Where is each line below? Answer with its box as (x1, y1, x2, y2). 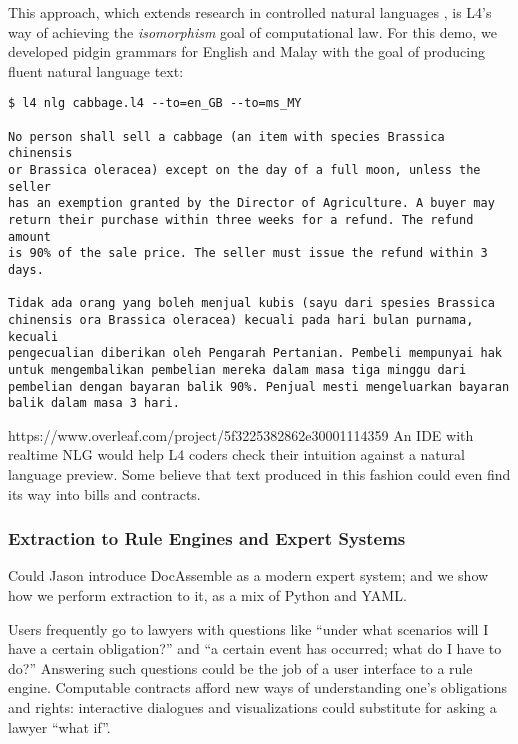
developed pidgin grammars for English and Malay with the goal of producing (8, 41, 485, 62)
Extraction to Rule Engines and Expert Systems (8, 526, 406, 551)
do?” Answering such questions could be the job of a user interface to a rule (8, 657, 473, 678)
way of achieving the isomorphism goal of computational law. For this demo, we (8, 21, 497, 42)
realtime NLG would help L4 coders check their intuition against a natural (8, 444, 465, 465)
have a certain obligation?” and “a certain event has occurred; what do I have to (8, 638, 502, 659)
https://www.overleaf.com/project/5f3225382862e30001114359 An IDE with (8, 424, 474, 445)
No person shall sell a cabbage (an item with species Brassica (8, 129, 445, 144)
